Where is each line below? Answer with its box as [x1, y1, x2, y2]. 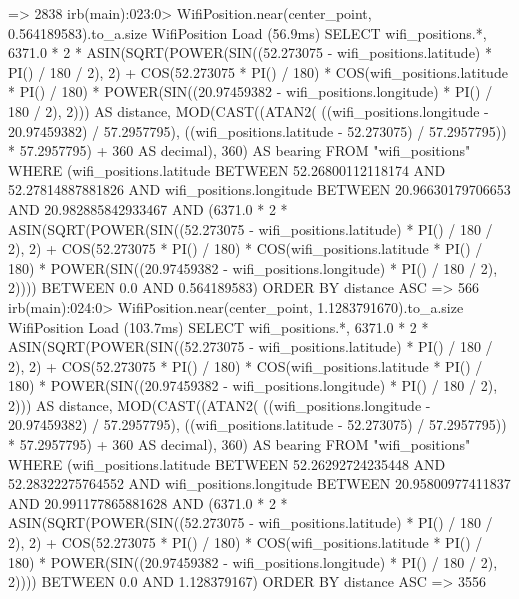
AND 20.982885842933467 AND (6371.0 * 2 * [8, 198, 288, 219]
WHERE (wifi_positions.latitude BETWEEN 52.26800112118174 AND [8, 159, 446, 180]
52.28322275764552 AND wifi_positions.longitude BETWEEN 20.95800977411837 [8, 473, 511, 494]
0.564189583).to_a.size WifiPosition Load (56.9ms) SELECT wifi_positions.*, [8, 22, 487, 43]
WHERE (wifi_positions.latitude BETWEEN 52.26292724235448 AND [8, 453, 446, 474]
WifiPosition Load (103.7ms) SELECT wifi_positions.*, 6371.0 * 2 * [8, 316, 429, 337]
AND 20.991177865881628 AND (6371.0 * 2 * [8, 492, 288, 513]
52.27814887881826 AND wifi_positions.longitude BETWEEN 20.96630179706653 [8, 179, 511, 200]
